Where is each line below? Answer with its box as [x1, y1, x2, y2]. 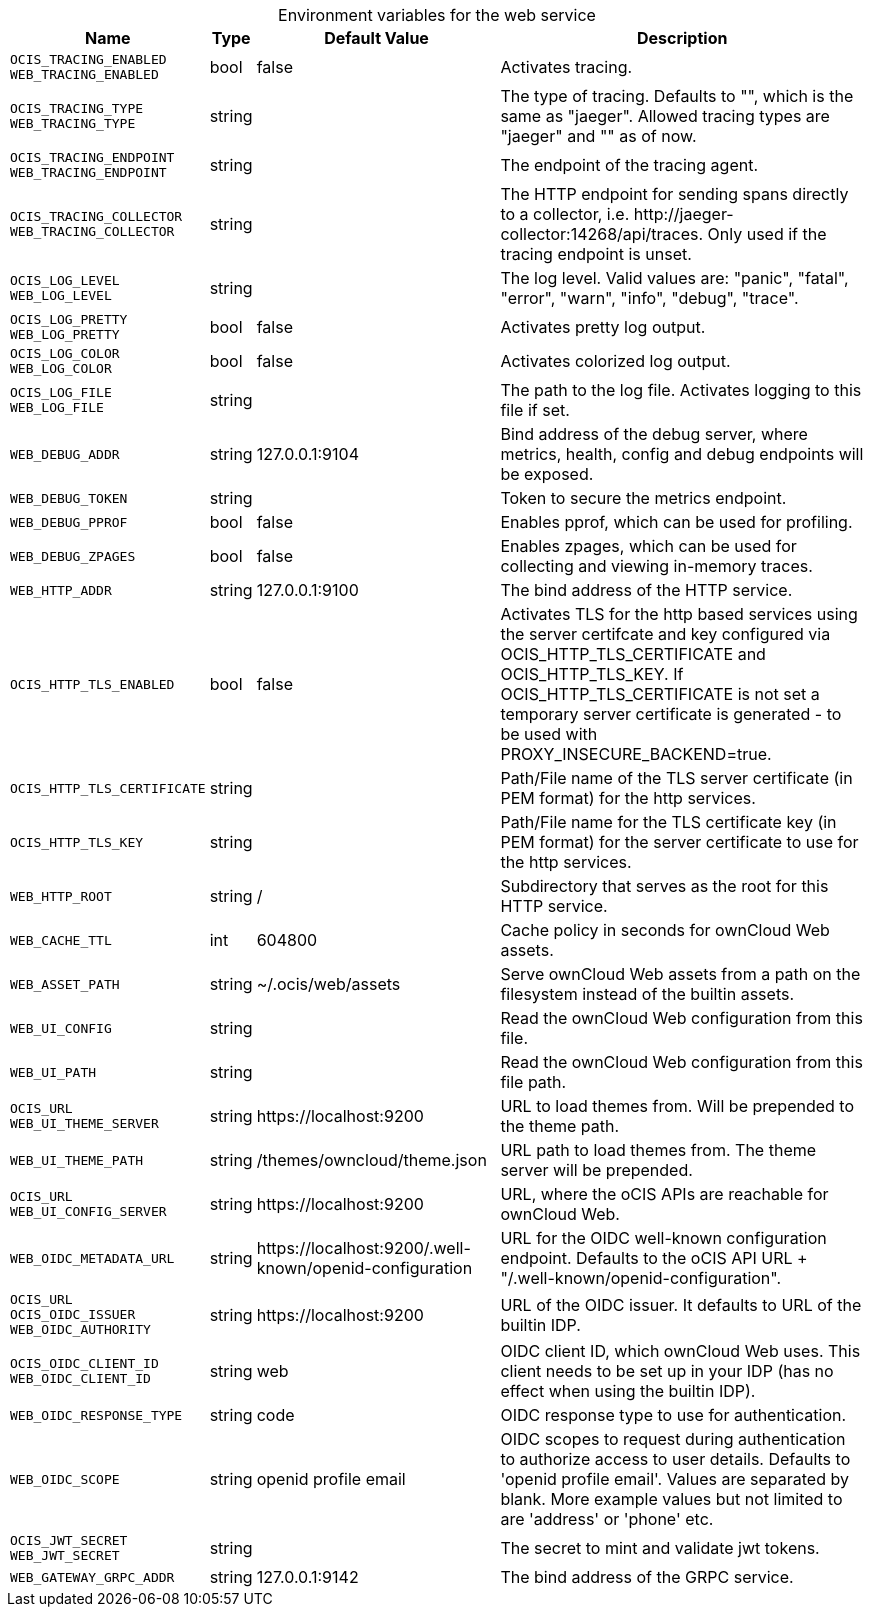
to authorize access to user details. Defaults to [500, 1449, 851, 1469]
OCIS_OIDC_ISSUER [10, 1307, 136, 1322]
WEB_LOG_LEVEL [10, 288, 112, 303]
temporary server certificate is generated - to [500, 704, 842, 724]
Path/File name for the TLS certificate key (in [500, 812, 837, 832]
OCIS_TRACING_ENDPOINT [10, 150, 175, 165]
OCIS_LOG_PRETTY [10, 312, 128, 327]
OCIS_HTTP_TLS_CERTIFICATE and [500, 644, 766, 664]
